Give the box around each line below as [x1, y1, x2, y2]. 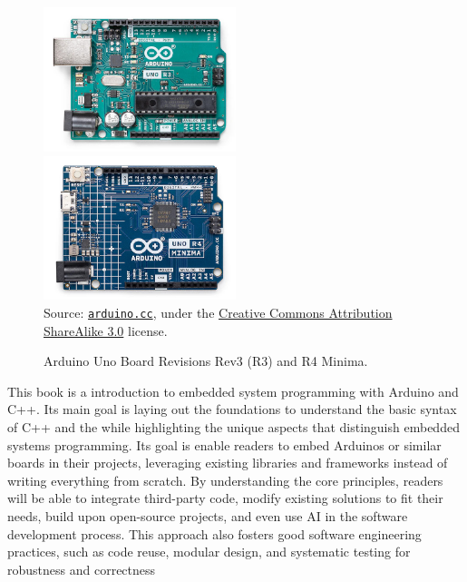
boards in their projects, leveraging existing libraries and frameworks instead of [7, 453, 448, 472]
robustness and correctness [7, 559, 156, 578]
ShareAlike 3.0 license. [44, 321, 168, 340]
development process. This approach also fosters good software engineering [7, 524, 422, 543]
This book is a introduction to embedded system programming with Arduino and [7, 381, 459, 400]
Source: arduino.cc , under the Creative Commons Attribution [44, 303, 393, 321]
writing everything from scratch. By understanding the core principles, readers [7, 470, 443, 489]
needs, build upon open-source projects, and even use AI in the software [7, 507, 408, 525]
